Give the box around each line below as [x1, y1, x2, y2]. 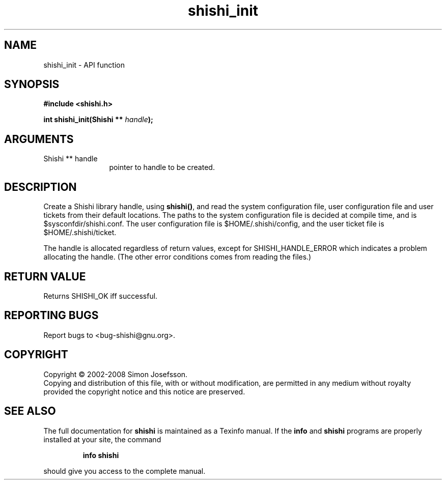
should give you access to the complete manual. [43, 466, 206, 475]
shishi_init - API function [43, 60, 125, 69]
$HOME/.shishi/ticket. [43, 228, 117, 237]
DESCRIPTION [4, 180, 77, 193]
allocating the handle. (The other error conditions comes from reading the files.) [43, 252, 312, 262]
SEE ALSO [4, 405, 56, 418]
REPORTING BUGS [4, 309, 99, 322]
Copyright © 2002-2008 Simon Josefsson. [43, 369, 188, 379]
